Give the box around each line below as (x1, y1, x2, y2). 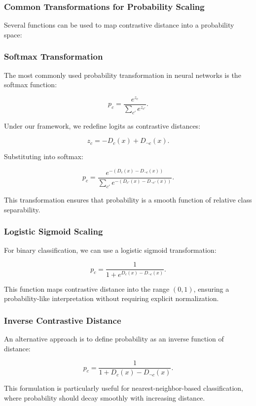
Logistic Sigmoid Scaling (4, 225, 103, 237)
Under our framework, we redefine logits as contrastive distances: (4, 120, 201, 131)
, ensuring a (193, 283, 229, 294)
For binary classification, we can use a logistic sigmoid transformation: (4, 244, 217, 255)
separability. (4, 204, 40, 214)
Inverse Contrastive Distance (4, 314, 121, 326)
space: (4, 29, 22, 39)
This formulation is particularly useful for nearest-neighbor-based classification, (4, 383, 243, 393)
